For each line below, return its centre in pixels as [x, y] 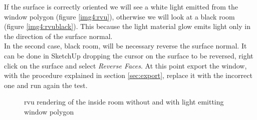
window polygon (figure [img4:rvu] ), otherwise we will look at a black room [119, 16]
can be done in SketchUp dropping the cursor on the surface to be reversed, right [129, 55]
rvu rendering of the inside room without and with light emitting [124, 102]
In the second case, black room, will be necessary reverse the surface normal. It [125, 46]
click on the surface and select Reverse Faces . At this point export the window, [125, 65]
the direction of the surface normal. [58, 36]
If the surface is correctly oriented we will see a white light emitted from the [121, 6]
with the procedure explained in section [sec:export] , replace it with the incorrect [128, 75]
